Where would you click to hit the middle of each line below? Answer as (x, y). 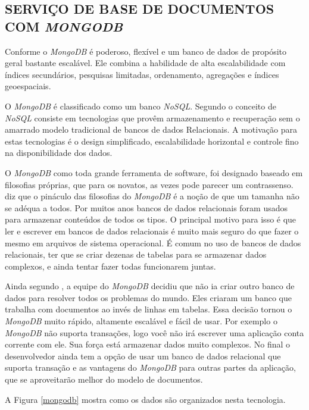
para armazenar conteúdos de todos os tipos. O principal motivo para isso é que (151, 219)
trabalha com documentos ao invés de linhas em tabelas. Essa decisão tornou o (149, 309)
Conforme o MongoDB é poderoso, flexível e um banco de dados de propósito (146, 51)
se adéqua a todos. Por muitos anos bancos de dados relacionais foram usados (146, 207)
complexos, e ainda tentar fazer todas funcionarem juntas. (110, 266)
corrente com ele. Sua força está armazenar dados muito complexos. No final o (148, 344)
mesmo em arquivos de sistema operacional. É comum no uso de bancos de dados (153, 242)
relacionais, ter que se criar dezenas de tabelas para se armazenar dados (136, 254)
